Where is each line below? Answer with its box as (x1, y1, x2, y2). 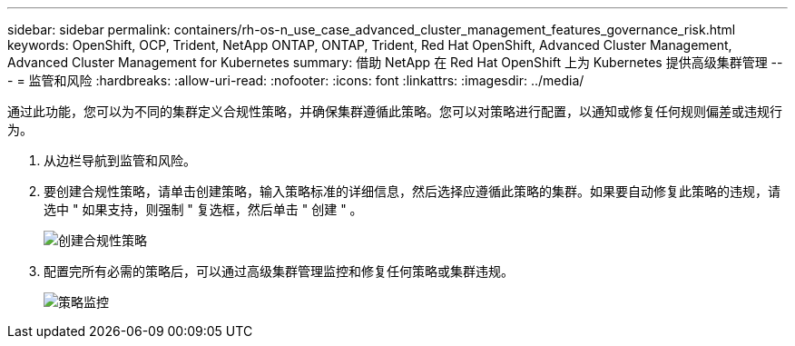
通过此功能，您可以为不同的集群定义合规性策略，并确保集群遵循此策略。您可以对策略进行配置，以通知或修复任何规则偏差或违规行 (7, 104, 782, 119)
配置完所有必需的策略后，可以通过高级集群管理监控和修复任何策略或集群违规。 (44, 263, 514, 279)
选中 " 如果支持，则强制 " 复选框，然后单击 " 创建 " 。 (44, 202, 363, 217)
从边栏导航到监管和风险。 (44, 153, 196, 168)
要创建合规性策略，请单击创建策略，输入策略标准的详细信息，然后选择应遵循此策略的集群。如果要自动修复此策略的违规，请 (44, 183, 780, 199)
